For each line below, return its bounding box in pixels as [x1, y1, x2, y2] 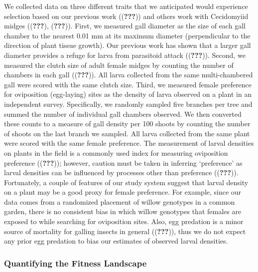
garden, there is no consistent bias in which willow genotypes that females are [4, 206, 242, 217]
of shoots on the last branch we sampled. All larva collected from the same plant [4, 128, 250, 138]
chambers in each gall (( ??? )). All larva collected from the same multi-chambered [4, 69, 253, 80]
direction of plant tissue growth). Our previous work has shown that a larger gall [4, 40, 251, 50]
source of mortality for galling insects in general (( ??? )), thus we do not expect [4, 226, 246, 236]
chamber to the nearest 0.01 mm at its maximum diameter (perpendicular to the [4, 30, 251, 40]
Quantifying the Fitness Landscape [4, 257, 147, 269]
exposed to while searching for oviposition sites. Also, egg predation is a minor [4, 216, 244, 227]
